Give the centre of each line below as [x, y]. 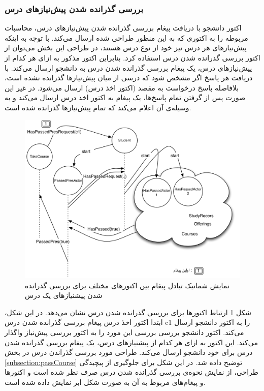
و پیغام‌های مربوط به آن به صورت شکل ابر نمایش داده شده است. [105, 382]
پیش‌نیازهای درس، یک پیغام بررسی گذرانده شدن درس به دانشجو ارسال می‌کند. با [128, 67]
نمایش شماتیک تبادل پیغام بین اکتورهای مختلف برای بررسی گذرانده [127, 285]
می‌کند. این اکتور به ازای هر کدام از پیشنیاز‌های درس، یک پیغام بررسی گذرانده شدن [131, 342]
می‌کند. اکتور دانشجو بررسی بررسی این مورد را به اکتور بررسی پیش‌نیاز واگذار [124, 332]
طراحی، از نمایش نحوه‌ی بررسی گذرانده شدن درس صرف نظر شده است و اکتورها [131, 372]
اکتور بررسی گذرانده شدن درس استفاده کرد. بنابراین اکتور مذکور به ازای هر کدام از [133, 57]
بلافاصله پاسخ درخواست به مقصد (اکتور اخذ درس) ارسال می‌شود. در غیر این [122, 87]
